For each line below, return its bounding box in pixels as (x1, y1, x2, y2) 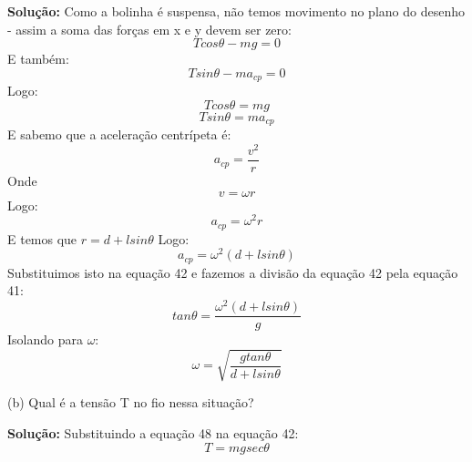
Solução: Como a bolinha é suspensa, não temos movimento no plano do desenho (7, 2, 465, 20)
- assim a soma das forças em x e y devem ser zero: (7, 19, 292, 38)
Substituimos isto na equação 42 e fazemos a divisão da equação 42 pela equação (7, 262, 458, 282)
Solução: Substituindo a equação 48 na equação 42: (7, 423, 299, 442)
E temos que (7, 229, 77, 248)
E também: (7, 49, 69, 68)
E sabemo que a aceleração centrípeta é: (7, 125, 231, 144)
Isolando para (7, 330, 83, 349)
